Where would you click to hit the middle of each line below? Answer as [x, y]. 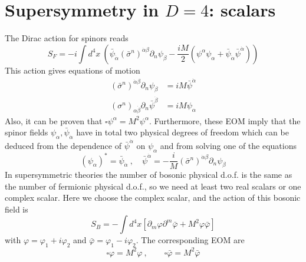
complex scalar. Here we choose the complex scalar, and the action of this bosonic [153, 198]
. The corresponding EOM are [190, 240]
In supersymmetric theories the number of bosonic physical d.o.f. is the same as [149, 175]
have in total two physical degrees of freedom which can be [182, 132]
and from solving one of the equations [228, 146]
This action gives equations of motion [73, 70]
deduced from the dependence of [63, 146]
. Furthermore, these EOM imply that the [225, 120]
